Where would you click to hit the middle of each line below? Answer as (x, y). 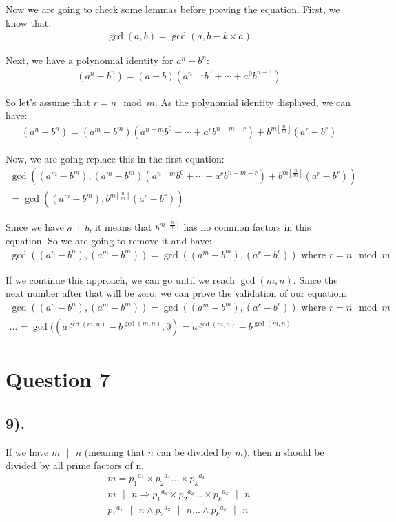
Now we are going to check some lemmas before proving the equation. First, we (173, 9)
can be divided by (194, 451)
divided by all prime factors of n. (75, 465)
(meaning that (114, 451)
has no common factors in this (247, 227)
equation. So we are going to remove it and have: (109, 241)
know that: (29, 22)
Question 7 (58, 379)
